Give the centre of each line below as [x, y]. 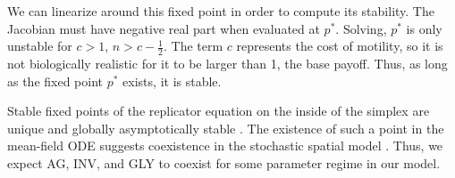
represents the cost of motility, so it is [340, 46]
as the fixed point [55, 81]
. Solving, [361, 28]
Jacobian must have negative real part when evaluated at [164, 28]
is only [424, 28]
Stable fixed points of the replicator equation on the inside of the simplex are [219, 111]
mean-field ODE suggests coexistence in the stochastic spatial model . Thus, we [225, 146]
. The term [193, 46]
